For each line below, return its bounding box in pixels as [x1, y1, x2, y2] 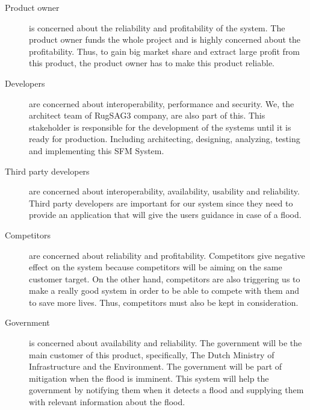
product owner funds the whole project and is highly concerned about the [29, 33, 301, 46]
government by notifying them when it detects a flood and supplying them [29, 384, 304, 396]
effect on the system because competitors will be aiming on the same [29, 261, 282, 273]
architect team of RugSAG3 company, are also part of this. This [29, 109, 265, 122]
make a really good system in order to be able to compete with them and [29, 284, 300, 297]
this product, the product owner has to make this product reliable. [29, 57, 275, 69]
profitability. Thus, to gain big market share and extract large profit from [29, 45, 300, 57]
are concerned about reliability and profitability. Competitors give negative [29, 249, 305, 261]
